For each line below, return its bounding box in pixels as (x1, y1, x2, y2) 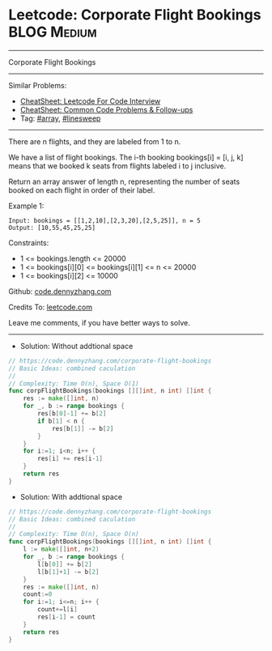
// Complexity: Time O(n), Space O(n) (8, 530, 139, 538)
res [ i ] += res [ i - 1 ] (37, 455, 104, 463)
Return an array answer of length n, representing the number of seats (8, 177, 240, 186)
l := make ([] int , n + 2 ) (23, 545, 100, 554)
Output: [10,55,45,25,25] (8, 223, 96, 232)
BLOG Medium (8, 23, 97, 41)
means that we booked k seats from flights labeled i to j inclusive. (8, 160, 227, 171)
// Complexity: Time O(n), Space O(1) (8, 379, 139, 388)
